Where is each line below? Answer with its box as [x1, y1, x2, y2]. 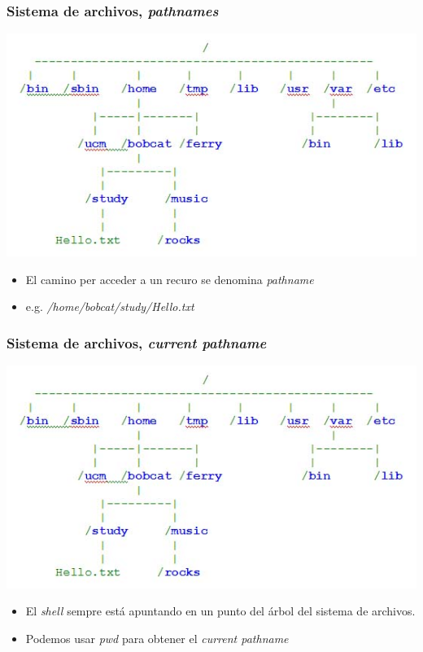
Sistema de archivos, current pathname [7, 332, 267, 352]
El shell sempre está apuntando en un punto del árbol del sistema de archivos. [25, 602, 416, 619]
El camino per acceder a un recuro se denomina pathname [25, 270, 314, 287]
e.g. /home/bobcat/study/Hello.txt [25, 298, 194, 315]
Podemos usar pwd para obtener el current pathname [25, 629, 289, 646]
